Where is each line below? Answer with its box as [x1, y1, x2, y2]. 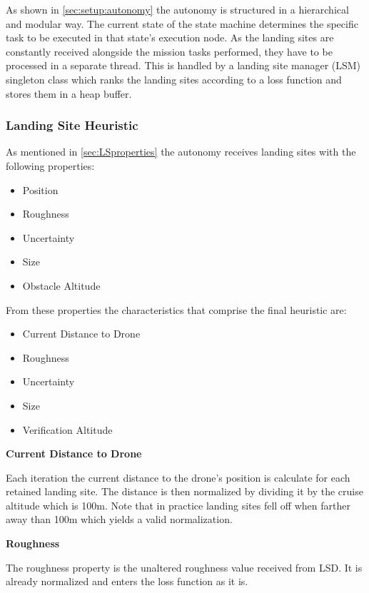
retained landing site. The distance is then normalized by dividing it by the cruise [6, 484, 363, 499]
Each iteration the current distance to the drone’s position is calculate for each [6, 470, 350, 485]
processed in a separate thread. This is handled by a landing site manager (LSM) [6, 58, 361, 73]
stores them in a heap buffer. [6, 86, 132, 101]
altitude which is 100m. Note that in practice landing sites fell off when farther [6, 497, 350, 512]
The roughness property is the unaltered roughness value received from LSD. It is [6, 559, 363, 574]
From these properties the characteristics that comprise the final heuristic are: [6, 302, 347, 317]
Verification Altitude [22, 422, 113, 437]
